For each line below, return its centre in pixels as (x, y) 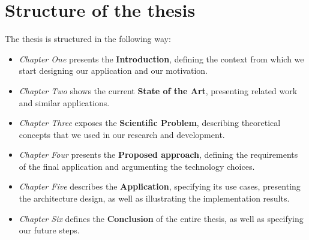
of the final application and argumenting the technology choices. (137, 166)
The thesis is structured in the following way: (88, 39)
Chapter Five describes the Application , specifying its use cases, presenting (160, 186)
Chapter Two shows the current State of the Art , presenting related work (158, 90)
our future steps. (49, 230)
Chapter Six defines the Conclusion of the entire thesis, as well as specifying (161, 218)
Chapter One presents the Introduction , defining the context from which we (161, 58)
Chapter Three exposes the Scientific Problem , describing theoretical (150, 123)
